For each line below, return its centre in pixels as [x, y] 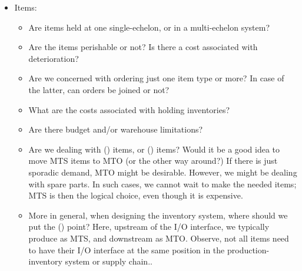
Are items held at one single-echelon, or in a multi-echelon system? [149, 27]
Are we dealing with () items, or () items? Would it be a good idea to [154, 149]
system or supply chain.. [109, 261]
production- [248, 249]
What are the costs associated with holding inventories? [129, 109]
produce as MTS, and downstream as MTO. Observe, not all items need [159, 238]
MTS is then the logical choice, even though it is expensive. [136, 195]
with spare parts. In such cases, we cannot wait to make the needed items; [162, 184]
